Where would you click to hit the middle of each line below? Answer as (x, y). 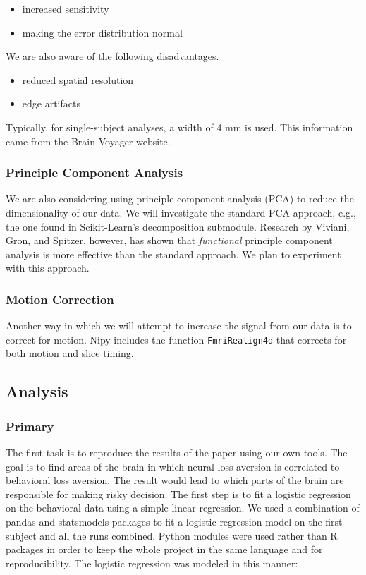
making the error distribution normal (102, 32)
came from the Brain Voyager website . (88, 141)
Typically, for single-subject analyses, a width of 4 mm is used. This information (179, 127)
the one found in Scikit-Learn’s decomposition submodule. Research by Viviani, (178, 226)
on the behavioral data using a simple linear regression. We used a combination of (183, 508)
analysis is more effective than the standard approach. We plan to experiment (173, 254)
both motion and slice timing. (70, 353)
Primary (30, 426)
